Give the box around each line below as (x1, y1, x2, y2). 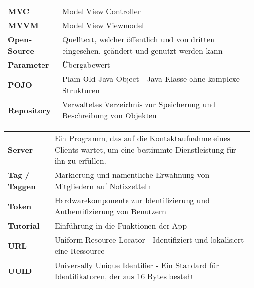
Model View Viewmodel (62, 19, 144, 31)
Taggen (8, 180, 36, 192)
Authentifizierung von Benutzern (54, 206, 166, 217)
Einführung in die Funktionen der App (54, 220, 187, 231)
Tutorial (8, 220, 40, 231)
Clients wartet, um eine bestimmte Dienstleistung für (54, 144, 236, 155)
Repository (8, 104, 51, 115)
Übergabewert (62, 59, 110, 70)
